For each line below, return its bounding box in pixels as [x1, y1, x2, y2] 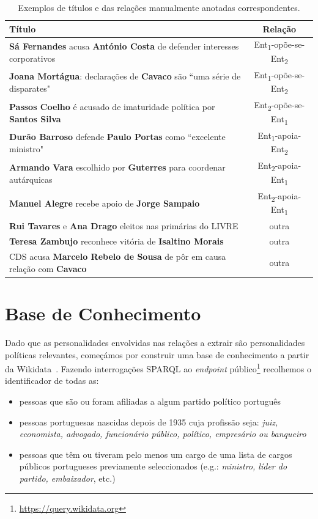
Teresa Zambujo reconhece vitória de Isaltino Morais [9, 235, 224, 248]
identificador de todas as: [5, 374, 99, 387]
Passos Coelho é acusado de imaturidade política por [9, 100, 215, 112]
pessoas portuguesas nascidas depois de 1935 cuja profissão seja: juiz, [19, 415, 278, 428]
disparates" [9, 82, 50, 95]
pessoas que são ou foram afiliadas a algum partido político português [19, 394, 281, 407]
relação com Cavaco [9, 262, 87, 274]
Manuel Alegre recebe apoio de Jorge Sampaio [9, 197, 200, 210]
